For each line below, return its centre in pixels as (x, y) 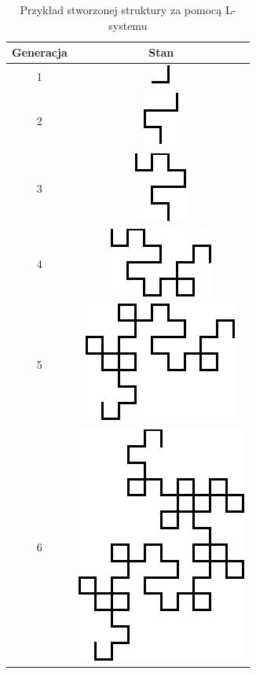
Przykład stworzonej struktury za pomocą (121, 9)
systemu (128, 25)
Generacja (40, 52)
